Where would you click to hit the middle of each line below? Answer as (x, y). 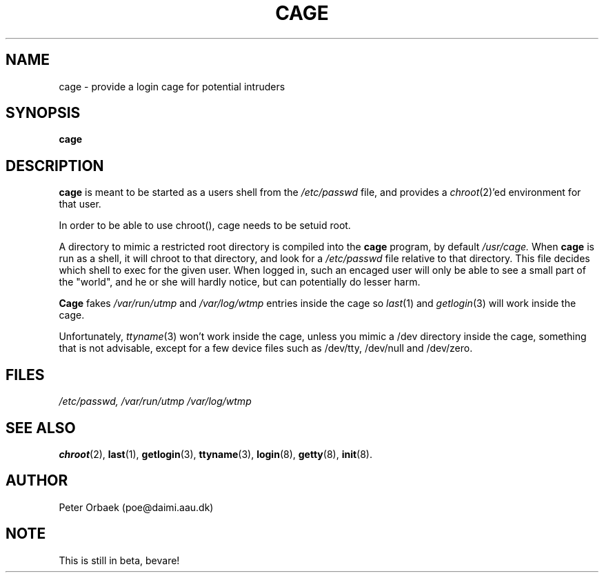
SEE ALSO (41, 428)
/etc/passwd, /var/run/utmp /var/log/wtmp (155, 401)
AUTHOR (37, 481)
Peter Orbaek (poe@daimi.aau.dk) (136, 507)
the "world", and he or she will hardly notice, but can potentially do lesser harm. (240, 282)
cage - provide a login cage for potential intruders (172, 86)
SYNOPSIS (43, 113)
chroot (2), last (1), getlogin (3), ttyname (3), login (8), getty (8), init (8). (215, 454)
